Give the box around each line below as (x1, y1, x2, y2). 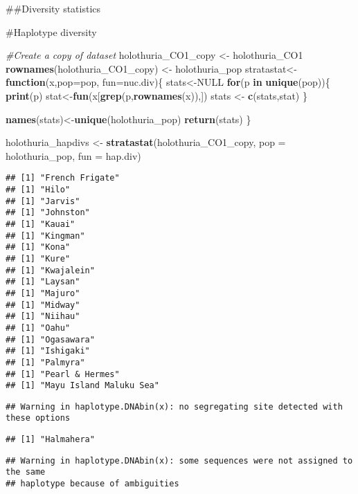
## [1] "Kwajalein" (6, 265, 95, 275)
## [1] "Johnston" (6, 208, 90, 218)
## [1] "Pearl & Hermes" (6, 369, 120, 379)
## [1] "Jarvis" (6, 196, 80, 206)
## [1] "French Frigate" (6, 173, 120, 183)
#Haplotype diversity (6, 24, 97, 39)
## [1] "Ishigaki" (6, 346, 90, 356)
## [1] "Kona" (6, 242, 71, 253)
